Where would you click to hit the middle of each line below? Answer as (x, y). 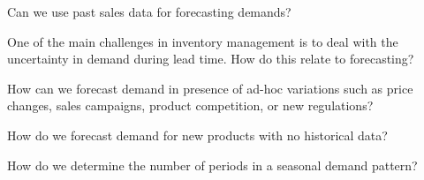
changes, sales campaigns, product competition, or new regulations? (190, 105)
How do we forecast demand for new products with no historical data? (197, 135)
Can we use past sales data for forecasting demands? (149, 11)
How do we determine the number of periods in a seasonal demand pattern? (212, 165)
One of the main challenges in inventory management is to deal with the (203, 41)
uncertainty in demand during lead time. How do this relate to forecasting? (211, 59)
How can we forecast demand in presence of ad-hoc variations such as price (210, 88)
